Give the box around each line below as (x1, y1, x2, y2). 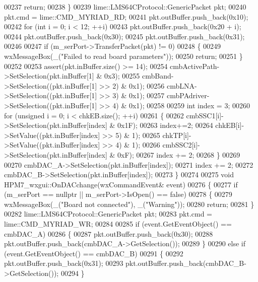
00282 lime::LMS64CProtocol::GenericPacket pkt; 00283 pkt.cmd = (4, 208, 212, 219)
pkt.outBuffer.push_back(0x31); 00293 (4, 258, 123, 268)
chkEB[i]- (215, 120, 244, 130)
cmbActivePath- (170, 60, 220, 71)
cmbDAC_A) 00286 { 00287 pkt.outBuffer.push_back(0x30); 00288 (4, 228, 213, 239)
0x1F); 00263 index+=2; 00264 (117, 120, 213, 130)
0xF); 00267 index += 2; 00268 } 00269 (117, 149, 240, 160)
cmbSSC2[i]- (162, 139, 200, 150)
